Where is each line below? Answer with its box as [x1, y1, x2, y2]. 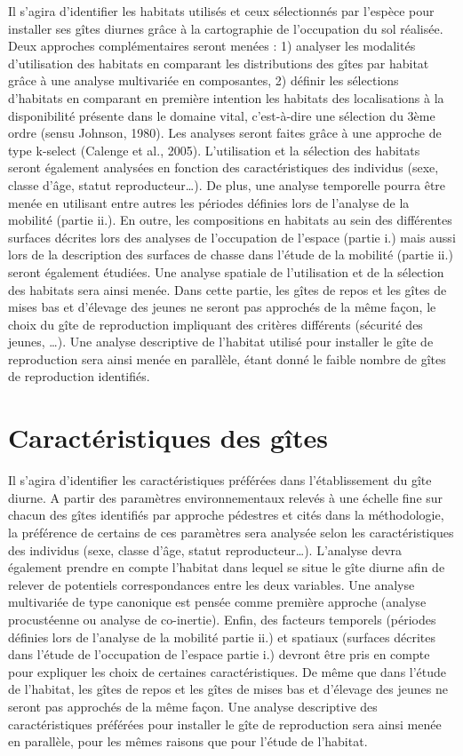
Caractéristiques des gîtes [8, 419, 328, 456]
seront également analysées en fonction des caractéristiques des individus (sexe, [8, 158, 439, 177]
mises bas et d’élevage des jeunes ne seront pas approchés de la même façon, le [8, 298, 436, 316]
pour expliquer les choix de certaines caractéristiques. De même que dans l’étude [8, 662, 447, 680]
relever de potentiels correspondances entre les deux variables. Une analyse [8, 575, 415, 593]
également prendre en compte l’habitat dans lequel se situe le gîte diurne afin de [8, 558, 445, 577]
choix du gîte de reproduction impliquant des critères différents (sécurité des [8, 314, 423, 333]
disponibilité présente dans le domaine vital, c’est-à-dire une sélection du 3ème [8, 106, 435, 124]
